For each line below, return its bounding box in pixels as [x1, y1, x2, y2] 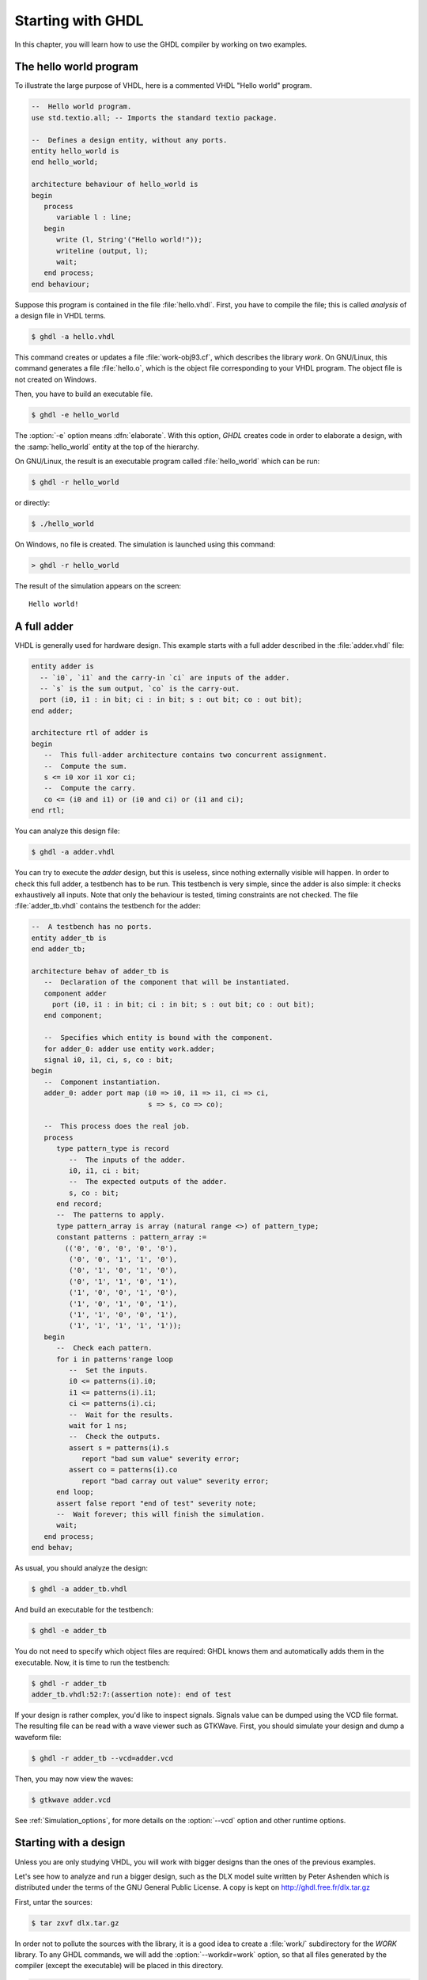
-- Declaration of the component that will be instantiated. [43, 978, 290, 987]
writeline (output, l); [56, 246, 149, 255]
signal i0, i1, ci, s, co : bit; [43, 1056, 174, 1064]
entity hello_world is [31, 147, 119, 155]
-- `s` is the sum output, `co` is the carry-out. [40, 683, 240, 693]
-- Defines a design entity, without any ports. [31, 135, 228, 144]
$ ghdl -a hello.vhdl [31, 333, 115, 341]
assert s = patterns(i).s [68, 1443, 169, 1453]
